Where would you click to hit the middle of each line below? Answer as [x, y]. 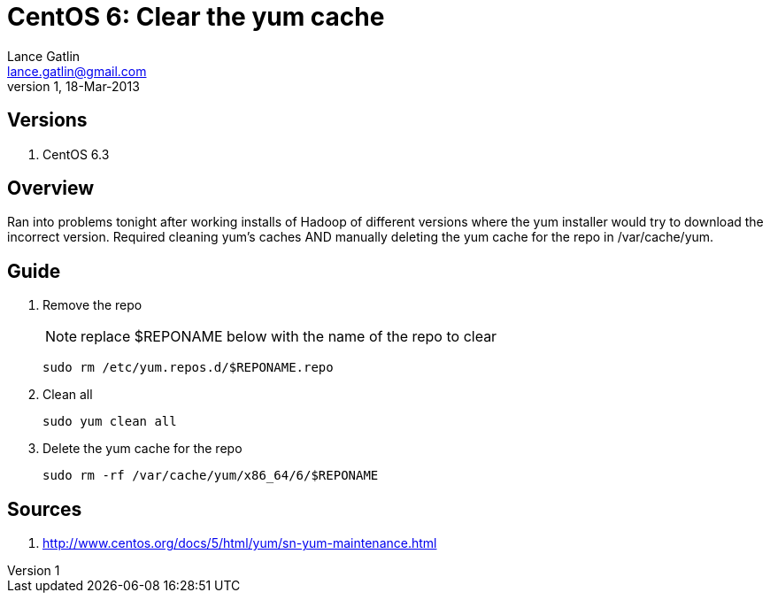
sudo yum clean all [110, 422]
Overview [51, 188]
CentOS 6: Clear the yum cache [196, 17]
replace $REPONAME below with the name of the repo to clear [289, 337]
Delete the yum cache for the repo [142, 449]
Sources [45, 509]
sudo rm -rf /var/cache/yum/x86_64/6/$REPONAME [211, 476]
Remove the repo [92, 305]
